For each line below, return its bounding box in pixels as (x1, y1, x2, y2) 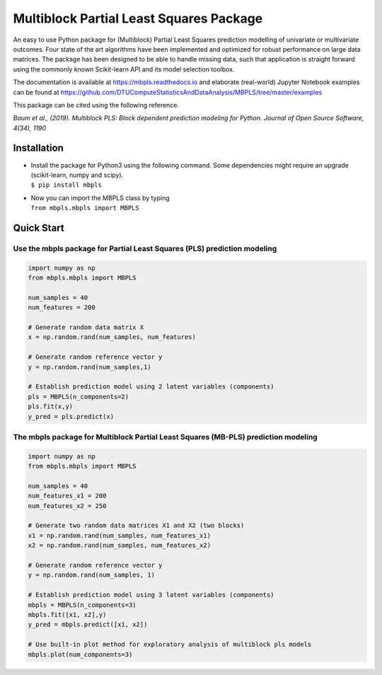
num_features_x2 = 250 (28, 502, 107, 509)
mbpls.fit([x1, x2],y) (28, 611, 107, 618)
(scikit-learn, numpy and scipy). (30, 171, 124, 179)
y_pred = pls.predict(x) (28, 412, 115, 420)
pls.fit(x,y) (28, 403, 74, 410)
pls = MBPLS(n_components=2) (28, 393, 129, 400)
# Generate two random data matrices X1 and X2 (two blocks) (28, 521, 245, 530)
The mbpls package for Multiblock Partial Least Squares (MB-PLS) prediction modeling (13, 432, 318, 442)
